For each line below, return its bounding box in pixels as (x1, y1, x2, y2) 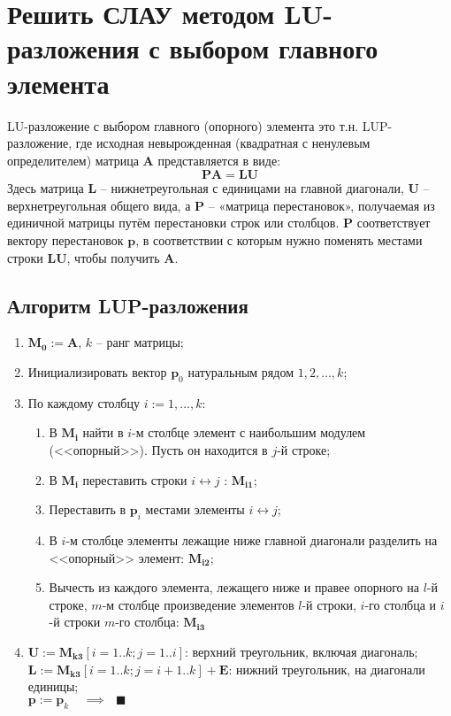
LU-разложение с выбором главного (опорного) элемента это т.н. (7, 116, 359, 135)
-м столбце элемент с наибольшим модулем (132, 423, 366, 442)
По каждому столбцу (27, 393, 140, 412)
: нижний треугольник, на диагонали (228, 659, 425, 678)
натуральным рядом (187, 363, 294, 381)
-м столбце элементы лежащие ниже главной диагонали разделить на (65, 531, 438, 550)
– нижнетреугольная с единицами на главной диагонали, (100, 179, 404, 197)
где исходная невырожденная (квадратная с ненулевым (75, 134, 371, 152)
